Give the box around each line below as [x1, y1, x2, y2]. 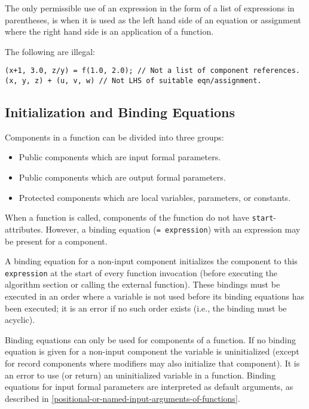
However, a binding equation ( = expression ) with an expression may [45, 222, 301, 235]
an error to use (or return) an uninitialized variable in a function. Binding [5, 368, 276, 381]
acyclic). [5, 313, 35, 326]
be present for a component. [5, 234, 108, 247]
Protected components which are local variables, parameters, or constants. [19, 191, 291, 203]
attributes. [5, 222, 43, 235]
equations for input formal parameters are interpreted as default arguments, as [5, 380, 293, 393]
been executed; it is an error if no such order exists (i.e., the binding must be [5, 301, 287, 314]
